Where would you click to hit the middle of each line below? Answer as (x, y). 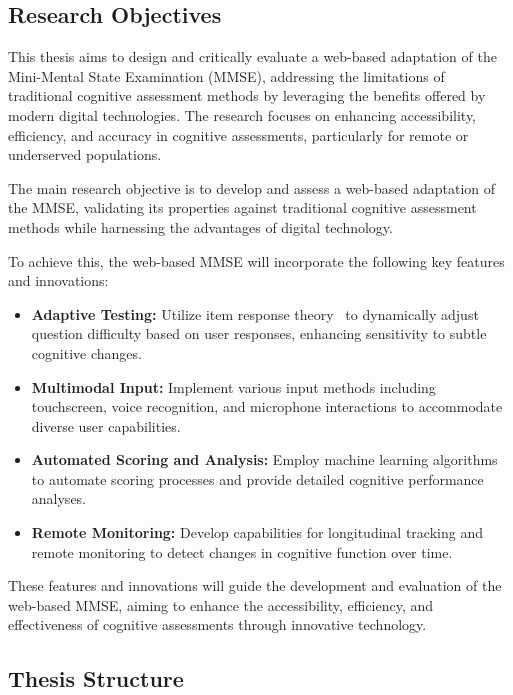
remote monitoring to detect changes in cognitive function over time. (242, 551)
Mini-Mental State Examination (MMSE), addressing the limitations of (226, 75)
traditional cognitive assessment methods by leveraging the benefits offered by (247, 95)
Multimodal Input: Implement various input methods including (233, 386)
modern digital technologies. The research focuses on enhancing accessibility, (242, 114)
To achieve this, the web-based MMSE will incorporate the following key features (256, 260)
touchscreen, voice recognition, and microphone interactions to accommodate (267, 406)
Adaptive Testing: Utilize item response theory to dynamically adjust (255, 313)
